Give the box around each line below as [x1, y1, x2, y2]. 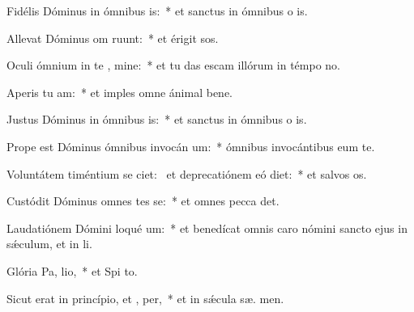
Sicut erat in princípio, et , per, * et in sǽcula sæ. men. [6, 289, 284, 306]
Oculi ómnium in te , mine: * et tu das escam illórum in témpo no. [6, 57, 341, 74]
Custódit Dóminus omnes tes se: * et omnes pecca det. [6, 192, 280, 209]
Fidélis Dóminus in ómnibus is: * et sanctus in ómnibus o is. [6, 2, 308, 19]
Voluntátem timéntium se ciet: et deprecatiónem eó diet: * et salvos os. [6, 165, 367, 182]
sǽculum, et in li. [6, 235, 92, 252]
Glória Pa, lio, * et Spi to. [6, 262, 138, 279]
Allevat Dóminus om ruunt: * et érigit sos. [6, 29, 219, 46]
